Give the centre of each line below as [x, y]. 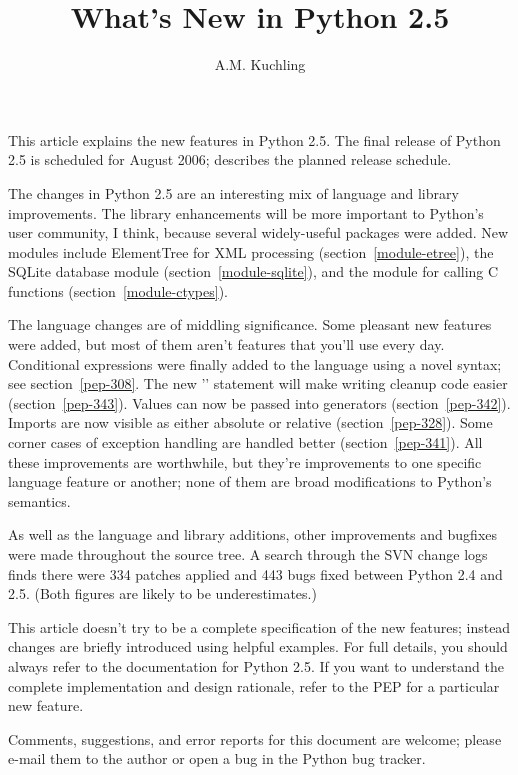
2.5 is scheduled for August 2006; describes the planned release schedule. [230, 159]
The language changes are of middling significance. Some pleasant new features [250, 324]
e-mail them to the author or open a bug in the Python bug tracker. [217, 758]
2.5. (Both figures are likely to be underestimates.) [162, 593]
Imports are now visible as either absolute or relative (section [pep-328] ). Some [250, 422]
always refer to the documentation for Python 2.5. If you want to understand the [256, 665]
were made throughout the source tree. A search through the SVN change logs [248, 554]
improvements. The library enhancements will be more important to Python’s [246, 212]
